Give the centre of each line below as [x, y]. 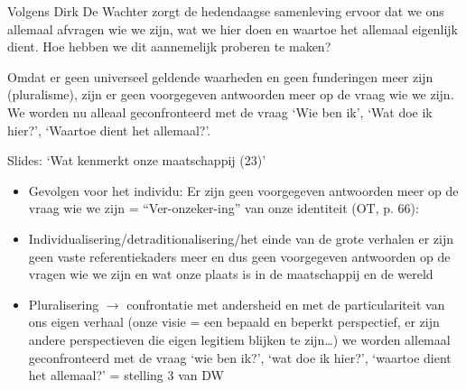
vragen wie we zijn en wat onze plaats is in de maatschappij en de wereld [231, 274]
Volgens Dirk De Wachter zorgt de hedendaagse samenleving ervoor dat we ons [226, 11]
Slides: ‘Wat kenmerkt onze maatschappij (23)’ [137, 160]
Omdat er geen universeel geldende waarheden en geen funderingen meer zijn [220, 76]
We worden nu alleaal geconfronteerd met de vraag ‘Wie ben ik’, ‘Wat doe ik [220, 111]
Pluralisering [64, 304]
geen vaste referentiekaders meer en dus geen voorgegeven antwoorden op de [239, 256]
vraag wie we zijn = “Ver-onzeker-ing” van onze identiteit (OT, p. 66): [224, 208]
